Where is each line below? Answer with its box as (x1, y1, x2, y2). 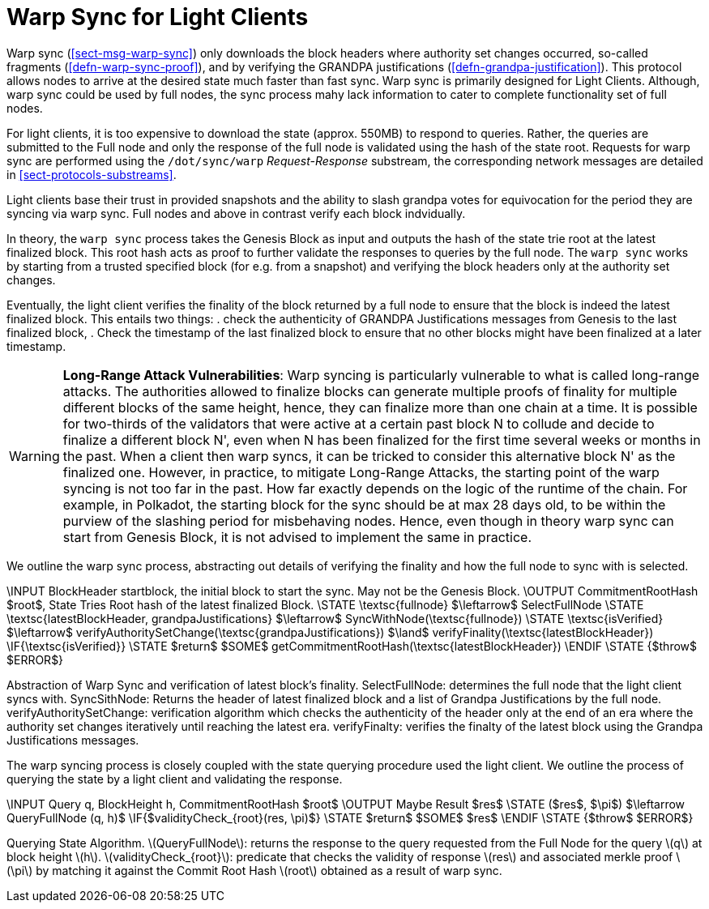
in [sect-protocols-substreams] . (6, 167, 177, 181)
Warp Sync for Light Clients (6, 3, 309, 31)
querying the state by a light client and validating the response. (6, 771, 343, 786)
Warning (9, 447, 60, 464)
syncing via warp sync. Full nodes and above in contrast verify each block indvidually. (6, 206, 466, 220)
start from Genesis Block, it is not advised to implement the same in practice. (62, 528, 532, 545)
